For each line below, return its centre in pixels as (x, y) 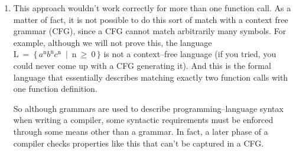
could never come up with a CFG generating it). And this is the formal (142, 65)
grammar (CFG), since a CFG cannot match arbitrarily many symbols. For (150, 31)
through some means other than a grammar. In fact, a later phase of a (141, 131)
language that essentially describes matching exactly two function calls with (151, 77)
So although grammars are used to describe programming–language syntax (148, 108)
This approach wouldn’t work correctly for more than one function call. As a (152, 8)
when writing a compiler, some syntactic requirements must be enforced (143, 120)
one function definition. (55, 89)
